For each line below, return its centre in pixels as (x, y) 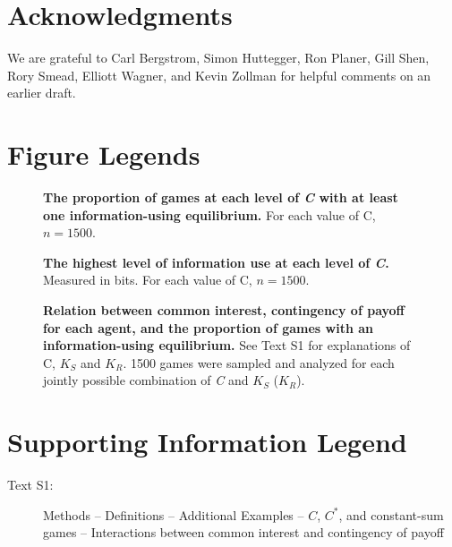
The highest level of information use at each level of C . (216, 262)
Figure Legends (104, 154)
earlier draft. (42, 93)
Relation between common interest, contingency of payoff (224, 310)
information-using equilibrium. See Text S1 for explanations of (227, 345)
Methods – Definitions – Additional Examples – (174, 514)
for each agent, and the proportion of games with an (208, 327)
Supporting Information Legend (207, 442)
